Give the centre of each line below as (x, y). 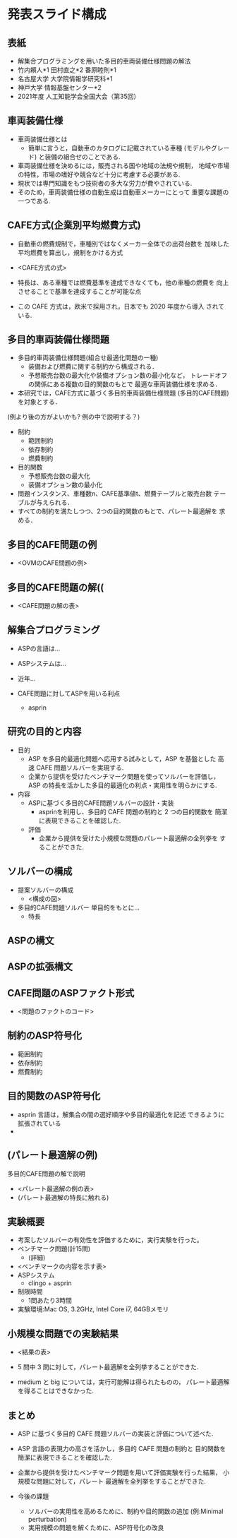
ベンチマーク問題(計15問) (54, 1249)
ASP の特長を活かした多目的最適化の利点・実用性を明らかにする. (122, 785)
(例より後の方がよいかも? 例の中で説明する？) (74, 417)
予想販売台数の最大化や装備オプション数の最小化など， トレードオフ (128, 376)
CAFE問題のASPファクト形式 (71, 993)
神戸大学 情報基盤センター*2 (60, 88)
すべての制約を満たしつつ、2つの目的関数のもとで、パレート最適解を (117, 511)
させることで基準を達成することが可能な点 (79, 291)
